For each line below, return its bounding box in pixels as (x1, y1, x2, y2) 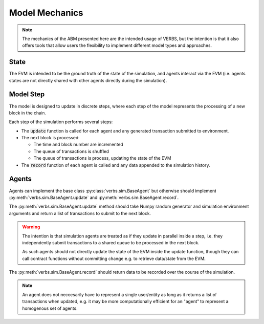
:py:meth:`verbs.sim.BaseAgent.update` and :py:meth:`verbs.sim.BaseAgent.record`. (9, 194, 179, 200)
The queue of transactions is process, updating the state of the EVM (33, 155, 171, 161)
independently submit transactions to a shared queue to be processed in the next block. (22, 239, 200, 245)
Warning (22, 224, 40, 230)
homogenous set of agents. (22, 305, 78, 311)
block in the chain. (9, 110, 46, 116)
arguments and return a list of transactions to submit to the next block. (9, 210, 151, 216)
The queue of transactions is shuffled (33, 148, 110, 154)
